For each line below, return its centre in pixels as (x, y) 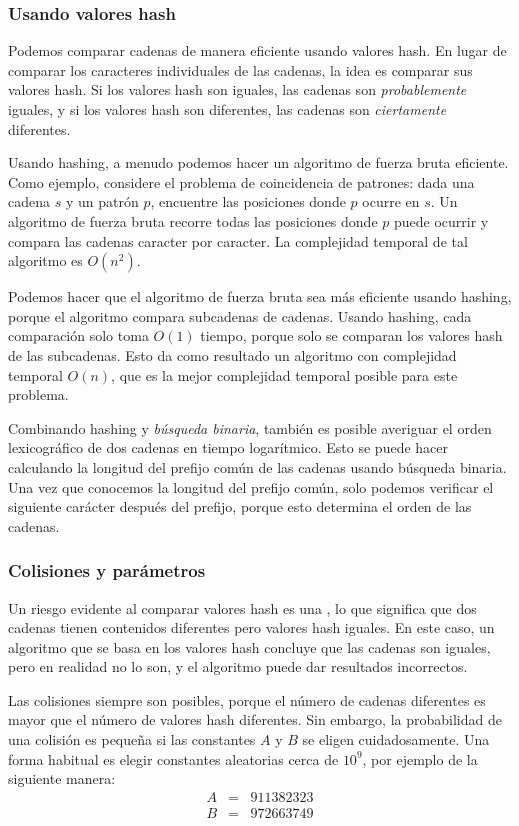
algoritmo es (45, 260)
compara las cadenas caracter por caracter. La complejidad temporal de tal (238, 240)
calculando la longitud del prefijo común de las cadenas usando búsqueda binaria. (257, 466)
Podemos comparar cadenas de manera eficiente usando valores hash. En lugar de (257, 50)
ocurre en (391, 201)
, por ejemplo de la (420, 758)
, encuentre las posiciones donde (248, 201)
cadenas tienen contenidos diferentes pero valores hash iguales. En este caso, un (251, 627)
